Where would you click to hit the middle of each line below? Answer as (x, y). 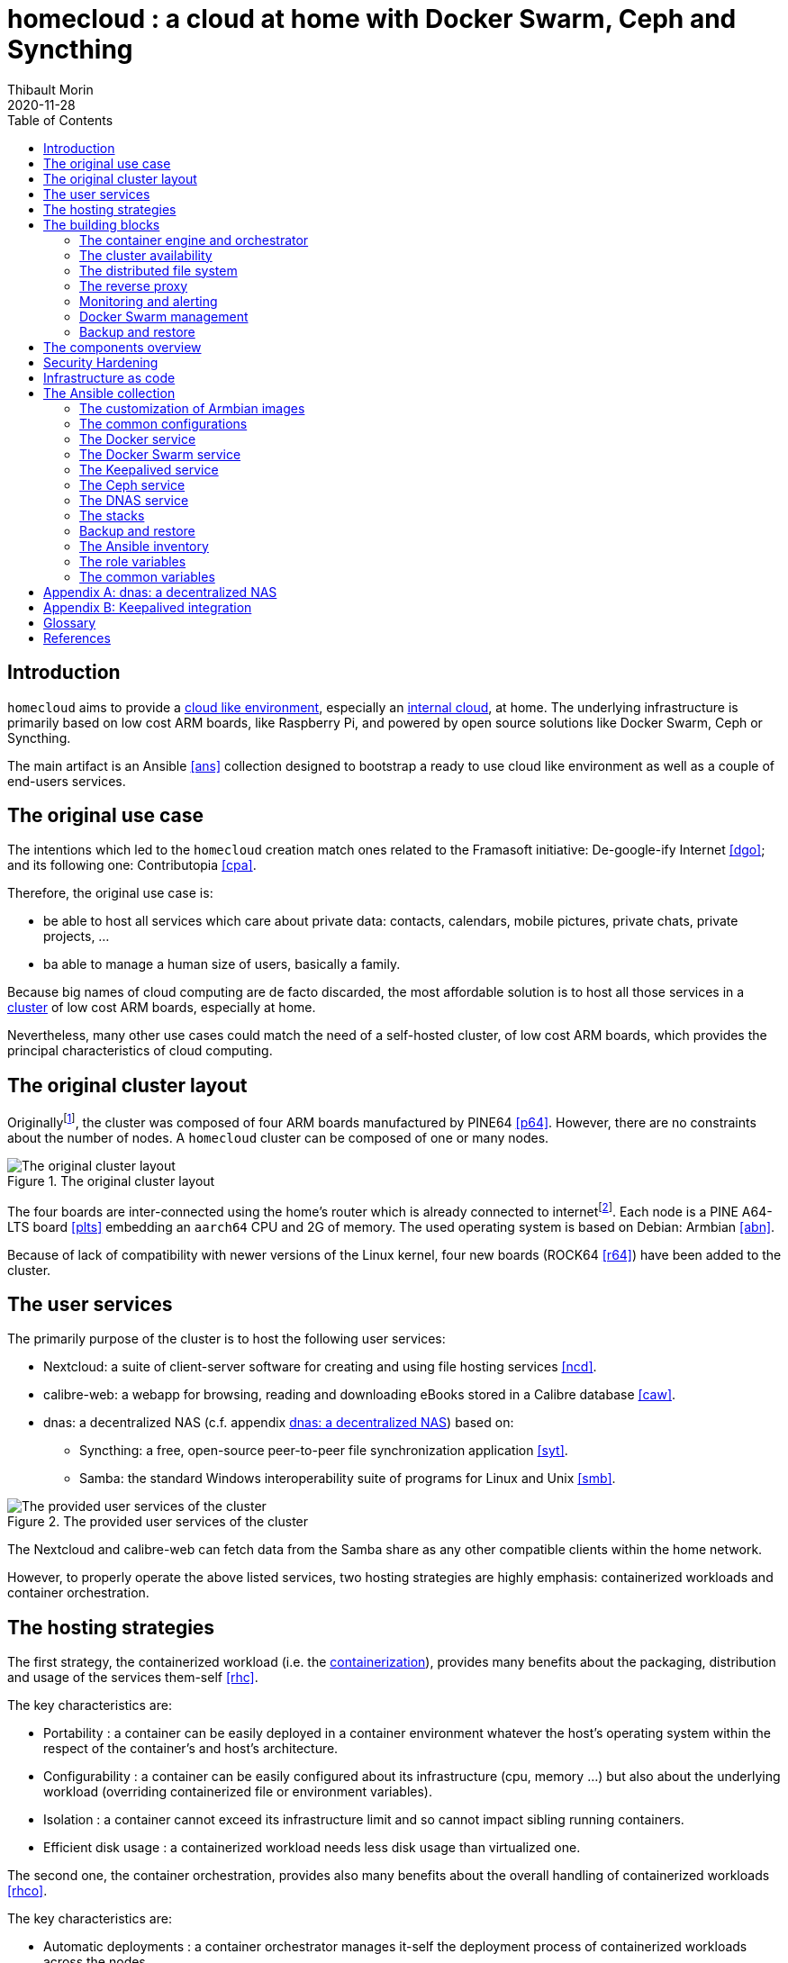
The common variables (147, 576)
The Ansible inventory (144, 546)
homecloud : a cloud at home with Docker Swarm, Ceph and (372, 19)
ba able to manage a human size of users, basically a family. (222, 964)
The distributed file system (159, 270)
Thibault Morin (50, 89)
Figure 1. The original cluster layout (111, 1181)
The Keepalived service (149, 469)
